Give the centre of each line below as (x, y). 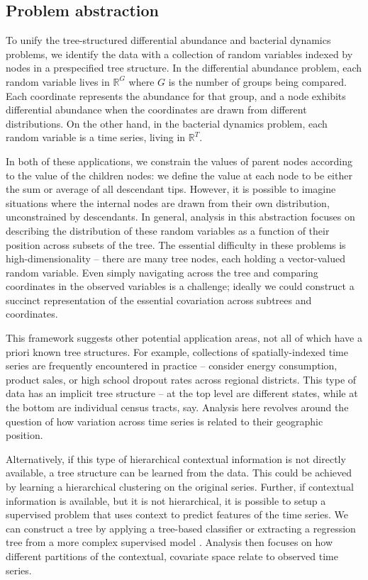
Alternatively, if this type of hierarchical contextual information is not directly (176, 458)
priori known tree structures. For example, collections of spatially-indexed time (177, 351)
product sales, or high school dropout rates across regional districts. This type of (181, 379)
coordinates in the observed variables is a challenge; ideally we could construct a (180, 286)
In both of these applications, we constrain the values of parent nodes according (179, 161)
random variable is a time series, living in (96, 137)
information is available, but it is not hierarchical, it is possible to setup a (166, 500)
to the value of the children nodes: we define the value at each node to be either (179, 175)
